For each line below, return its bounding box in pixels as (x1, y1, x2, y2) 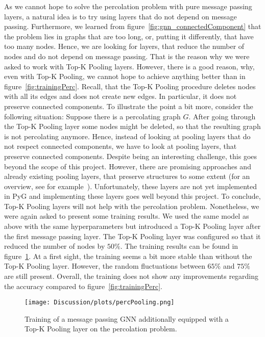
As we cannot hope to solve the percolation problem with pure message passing (4, 1, 252, 11)
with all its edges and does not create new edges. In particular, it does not (4, 91, 237, 101)
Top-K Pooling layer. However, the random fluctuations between (4, 261, 205, 271)
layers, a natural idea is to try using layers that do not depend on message (4, 11, 237, 21)
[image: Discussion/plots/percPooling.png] (25, 299, 175, 306)
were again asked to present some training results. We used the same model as (4, 211, 249, 221)
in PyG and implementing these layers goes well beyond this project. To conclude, (4, 191, 261, 201)
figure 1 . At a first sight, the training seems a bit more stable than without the (4, 250, 252, 261)
